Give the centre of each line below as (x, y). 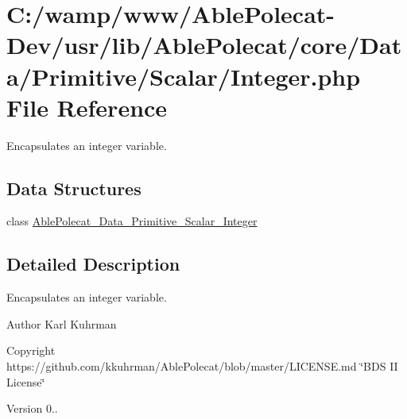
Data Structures (74, 188)
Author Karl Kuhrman (62, 323)
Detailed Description (93, 264)
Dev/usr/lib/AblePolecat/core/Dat (204, 45)
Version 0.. (32, 408)
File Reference (87, 107)
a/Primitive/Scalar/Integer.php (184, 76)
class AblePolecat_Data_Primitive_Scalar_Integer (132, 221)
